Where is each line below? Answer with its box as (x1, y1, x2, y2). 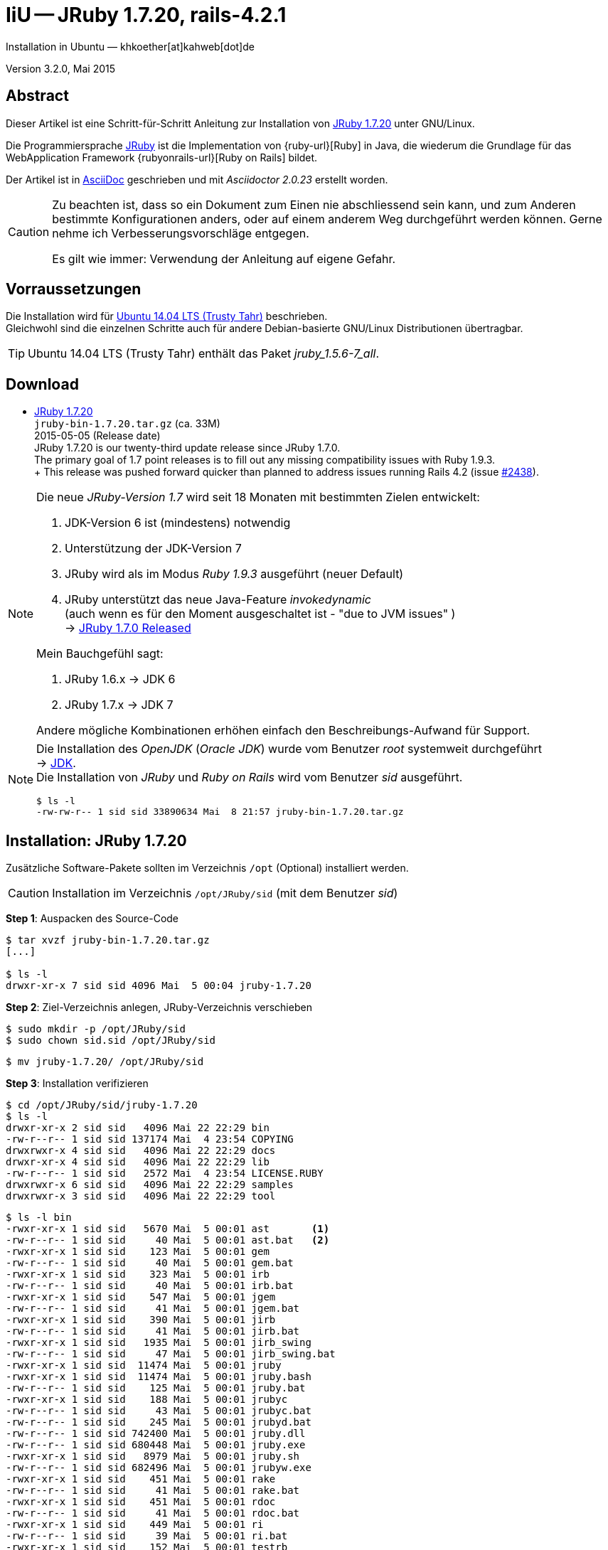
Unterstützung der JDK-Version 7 (65, 541, 242, 556)
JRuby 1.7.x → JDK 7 (65, 697, 174, 712)
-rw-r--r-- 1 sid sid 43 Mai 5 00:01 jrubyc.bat (6, 1405, 311, 1417)
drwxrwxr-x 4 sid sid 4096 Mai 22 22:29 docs (6, 1145, 276, 1157)
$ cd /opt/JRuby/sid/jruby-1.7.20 (6, 1099, 198, 1111)
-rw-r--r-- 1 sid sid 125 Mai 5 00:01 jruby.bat (6, 1382, 306, 1394)
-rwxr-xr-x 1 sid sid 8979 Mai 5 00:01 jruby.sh (6, 1450, 300, 1463)
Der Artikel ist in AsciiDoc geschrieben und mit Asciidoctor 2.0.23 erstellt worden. (6, 173, 388, 186)
